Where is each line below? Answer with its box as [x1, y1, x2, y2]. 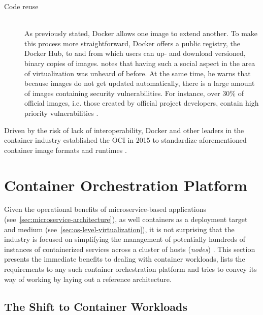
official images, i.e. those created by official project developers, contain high [24, 98, 259, 108]
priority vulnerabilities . [24, 107, 98, 118]
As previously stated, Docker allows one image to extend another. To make [24, 28, 258, 39]
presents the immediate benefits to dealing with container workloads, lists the [4, 254, 245, 264]
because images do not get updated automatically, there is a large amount [24, 78, 255, 88]
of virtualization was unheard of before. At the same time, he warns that [24, 68, 251, 78]
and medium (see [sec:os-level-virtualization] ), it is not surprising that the [4, 224, 235, 234]
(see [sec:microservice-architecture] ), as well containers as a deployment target [4, 214, 248, 225]
